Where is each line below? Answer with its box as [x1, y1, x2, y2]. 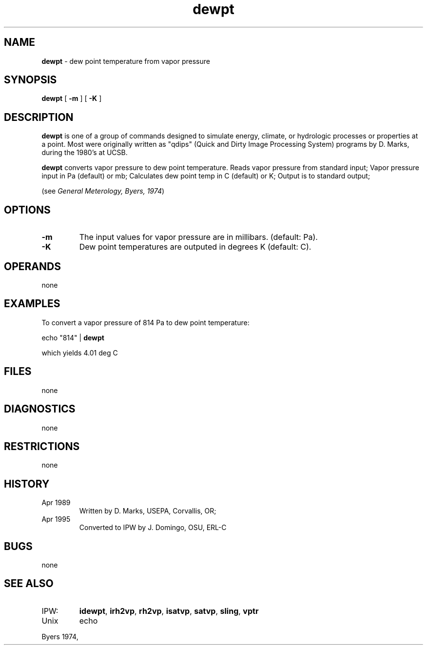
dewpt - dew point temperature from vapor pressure [41, 57, 210, 65]
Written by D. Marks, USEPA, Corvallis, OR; [79, 507, 216, 515]
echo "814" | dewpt [41, 333, 104, 342]
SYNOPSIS [4, 74, 57, 86]
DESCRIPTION [4, 111, 74, 123]
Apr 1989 [41, 498, 71, 507]
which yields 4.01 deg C [41, 348, 118, 357]
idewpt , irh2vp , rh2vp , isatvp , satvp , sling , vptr [79, 606, 259, 616]
